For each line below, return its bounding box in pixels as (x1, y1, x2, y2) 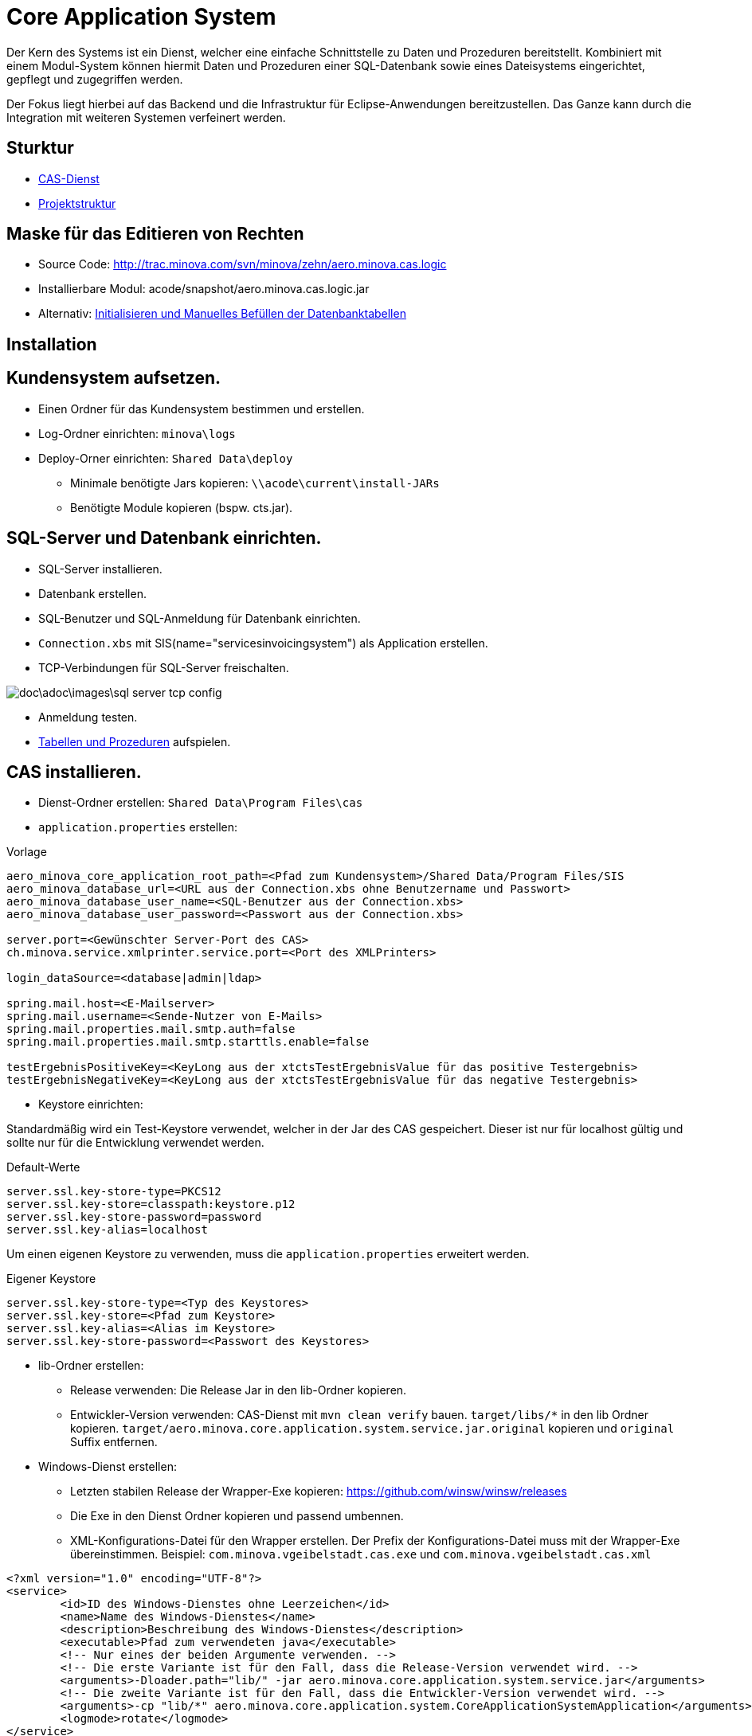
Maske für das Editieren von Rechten (6, 224, 304, 244)
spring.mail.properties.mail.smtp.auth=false (6, 1022, 296, 1036)
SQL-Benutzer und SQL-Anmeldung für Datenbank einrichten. (38, 611, 361, 625)
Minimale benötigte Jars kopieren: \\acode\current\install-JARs (70, 475, 440, 490)
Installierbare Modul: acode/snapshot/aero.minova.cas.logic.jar (38, 282, 370, 296)
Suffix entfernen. (70, 1435, 158, 1449)
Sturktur (6, 138, 74, 158)
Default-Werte (6, 1160, 80, 1175)
